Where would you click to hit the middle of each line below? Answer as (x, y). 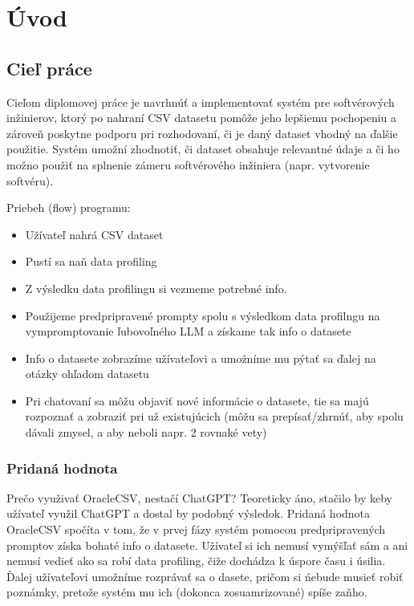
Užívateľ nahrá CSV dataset (94, 234)
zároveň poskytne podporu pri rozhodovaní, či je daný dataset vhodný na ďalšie (202, 133)
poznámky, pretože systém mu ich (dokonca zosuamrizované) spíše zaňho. (187, 592)
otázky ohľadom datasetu (87, 374)
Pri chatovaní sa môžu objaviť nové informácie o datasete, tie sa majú (197, 400)
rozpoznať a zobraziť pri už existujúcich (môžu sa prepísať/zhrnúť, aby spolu (214, 416)
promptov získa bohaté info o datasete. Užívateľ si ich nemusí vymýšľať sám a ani (207, 545)
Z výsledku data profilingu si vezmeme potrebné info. (156, 288)
